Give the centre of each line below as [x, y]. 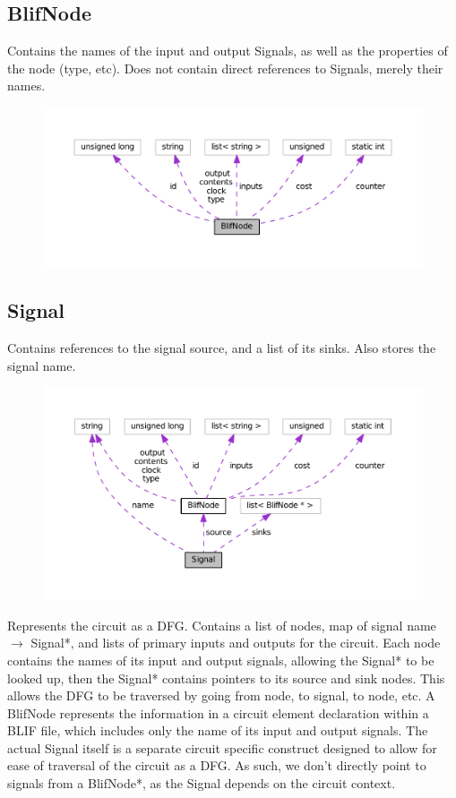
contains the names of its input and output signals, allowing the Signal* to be [221, 660]
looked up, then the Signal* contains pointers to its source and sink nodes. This [226, 678]
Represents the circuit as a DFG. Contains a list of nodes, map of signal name [222, 625]
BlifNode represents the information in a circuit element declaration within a [218, 712]
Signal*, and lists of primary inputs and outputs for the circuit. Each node [236, 643]
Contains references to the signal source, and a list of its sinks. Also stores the [222, 348]
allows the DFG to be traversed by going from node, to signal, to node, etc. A [221, 695]
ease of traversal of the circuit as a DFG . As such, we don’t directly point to [217, 765]
